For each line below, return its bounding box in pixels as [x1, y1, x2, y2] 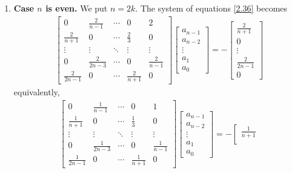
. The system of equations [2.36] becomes [135, 2, 288, 14]
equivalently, [13, 86, 60, 98]
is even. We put [45, 2, 108, 14]
